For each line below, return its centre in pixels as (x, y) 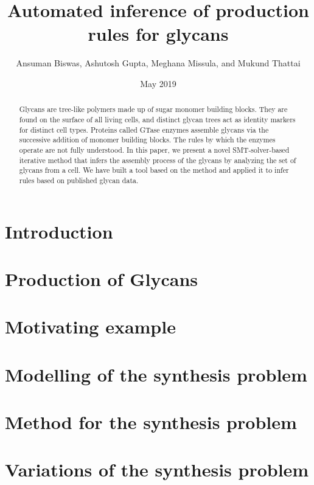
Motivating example (90, 326)
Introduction (59, 231)
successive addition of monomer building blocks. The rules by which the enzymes (147, 140)
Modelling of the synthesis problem (156, 374)
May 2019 (158, 83)
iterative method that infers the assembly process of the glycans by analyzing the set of (158, 160)
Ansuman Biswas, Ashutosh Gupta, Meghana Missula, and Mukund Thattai (158, 63)
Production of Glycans (101, 278)
